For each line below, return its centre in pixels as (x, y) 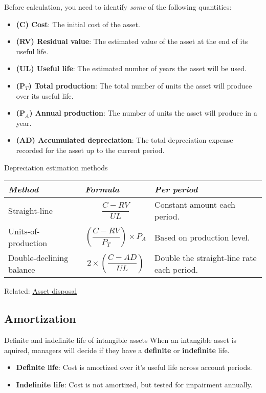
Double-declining (38, 258)
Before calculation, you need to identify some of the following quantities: (118, 7)
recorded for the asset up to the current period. (90, 150)
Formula (102, 189)
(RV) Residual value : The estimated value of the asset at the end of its (132, 41)
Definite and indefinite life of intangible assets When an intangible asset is (120, 340)
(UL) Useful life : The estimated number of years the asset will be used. (131, 68)
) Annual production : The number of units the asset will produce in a (143, 113)
